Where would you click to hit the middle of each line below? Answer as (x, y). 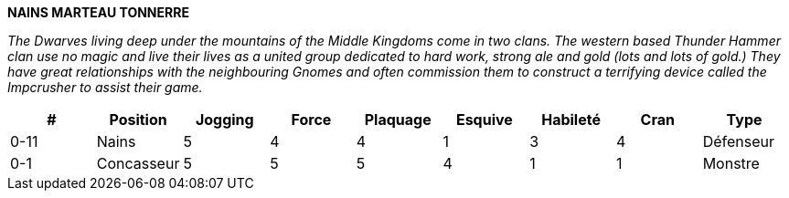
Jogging (224, 120)
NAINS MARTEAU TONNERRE (98, 12)
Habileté (571, 120)
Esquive (484, 120)
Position (138, 120)
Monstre (731, 163)
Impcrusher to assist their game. (105, 87)
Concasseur (138, 163)
